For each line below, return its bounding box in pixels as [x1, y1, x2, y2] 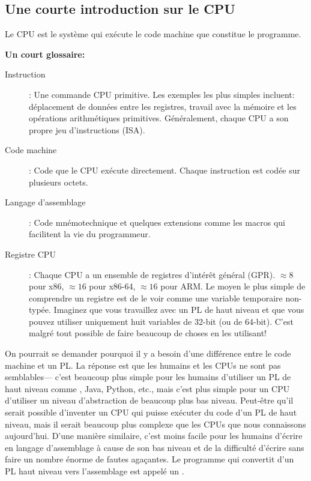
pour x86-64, [89, 280, 136, 292]
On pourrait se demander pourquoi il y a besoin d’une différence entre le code [5, 347, 291, 360]
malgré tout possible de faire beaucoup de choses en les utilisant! [29, 327, 267, 339]
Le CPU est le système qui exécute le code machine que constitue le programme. [5, 28, 301, 40]
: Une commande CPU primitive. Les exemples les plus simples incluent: [29, 88, 295, 100]
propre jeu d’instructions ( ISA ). [29, 123, 145, 136]
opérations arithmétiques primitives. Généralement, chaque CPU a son [29, 112, 289, 124]
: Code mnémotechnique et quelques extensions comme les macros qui [29, 216, 285, 228]
